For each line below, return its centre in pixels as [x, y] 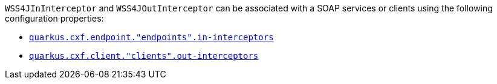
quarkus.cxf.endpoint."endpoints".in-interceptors [151, 37]
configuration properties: [54, 18]
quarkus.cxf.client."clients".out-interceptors [144, 56]
